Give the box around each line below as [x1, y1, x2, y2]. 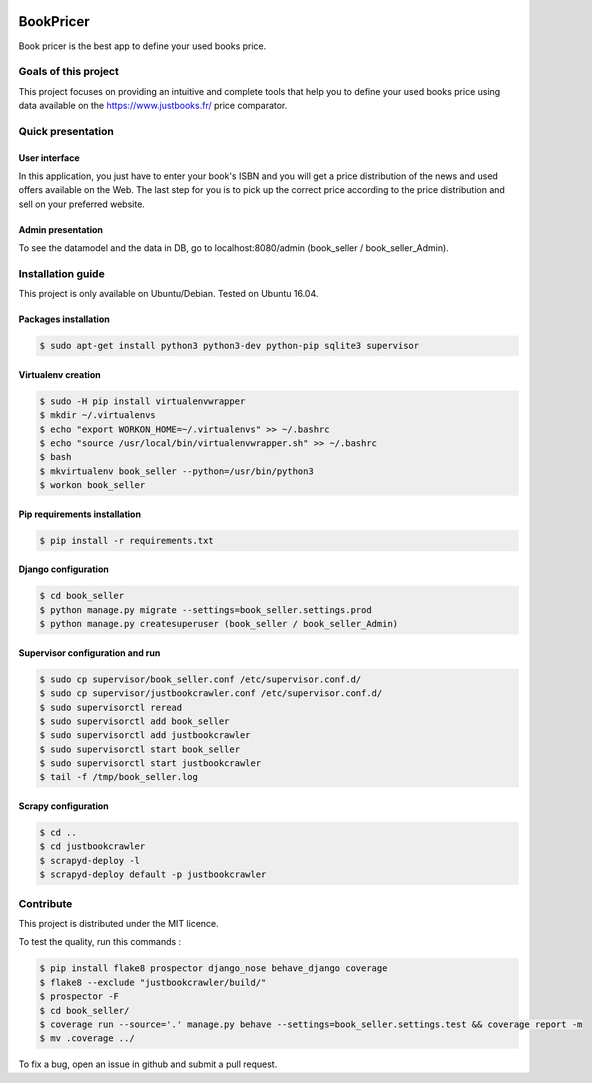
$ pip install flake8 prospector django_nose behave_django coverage [39, 963, 388, 974]
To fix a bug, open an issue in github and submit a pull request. [18, 1058, 278, 1070]
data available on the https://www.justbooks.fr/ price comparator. [18, 100, 288, 112]
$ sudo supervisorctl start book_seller [39, 743, 240, 755]
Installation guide [18, 266, 105, 280]
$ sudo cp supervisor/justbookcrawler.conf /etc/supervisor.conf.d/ [39, 688, 383, 699]
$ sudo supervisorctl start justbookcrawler [39, 758, 262, 769]
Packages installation [18, 313, 110, 325]
